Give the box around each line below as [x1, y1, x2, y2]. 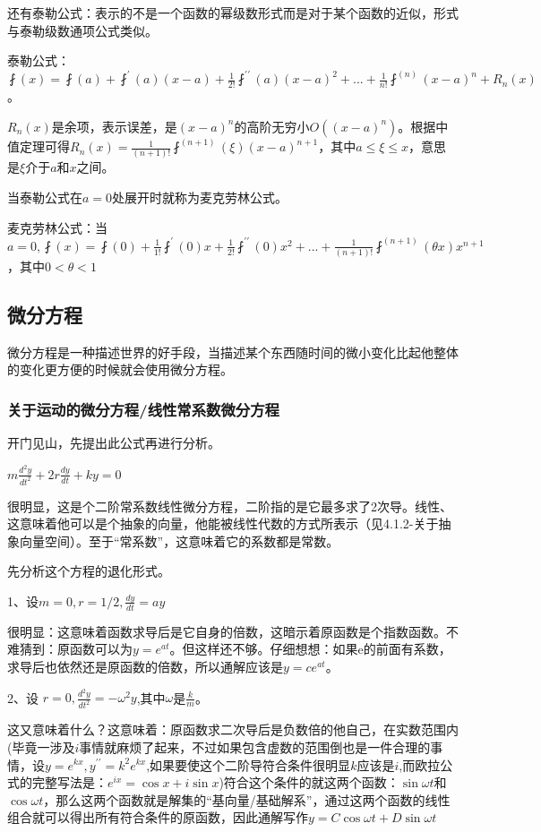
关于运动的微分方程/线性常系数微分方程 [7, 398, 279, 420]
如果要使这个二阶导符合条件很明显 [150, 755, 351, 774]
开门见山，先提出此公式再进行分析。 [7, 433, 220, 452]
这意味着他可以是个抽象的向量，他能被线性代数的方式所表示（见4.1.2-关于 [7, 514, 439, 533]
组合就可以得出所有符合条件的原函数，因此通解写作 [7, 808, 308, 827]
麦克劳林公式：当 [7, 218, 107, 236]
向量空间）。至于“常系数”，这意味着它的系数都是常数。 [19, 531, 339, 550]
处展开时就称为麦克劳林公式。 [112, 188, 288, 207]
